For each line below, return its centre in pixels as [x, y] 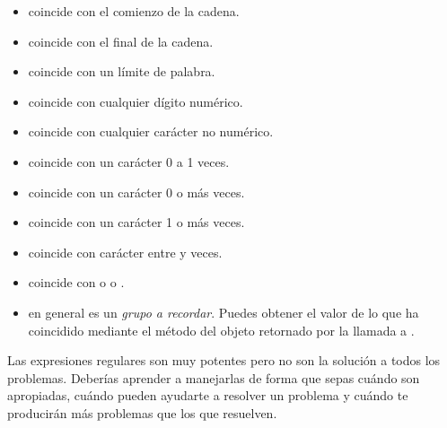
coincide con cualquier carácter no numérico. [151, 131]
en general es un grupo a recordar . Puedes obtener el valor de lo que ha [223, 312]
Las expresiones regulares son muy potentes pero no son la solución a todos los [224, 360]
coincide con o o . [76, 282]
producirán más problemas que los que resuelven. [142, 412]
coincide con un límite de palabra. [122, 71]
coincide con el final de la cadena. [121, 41]
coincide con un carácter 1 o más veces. [136, 222]
